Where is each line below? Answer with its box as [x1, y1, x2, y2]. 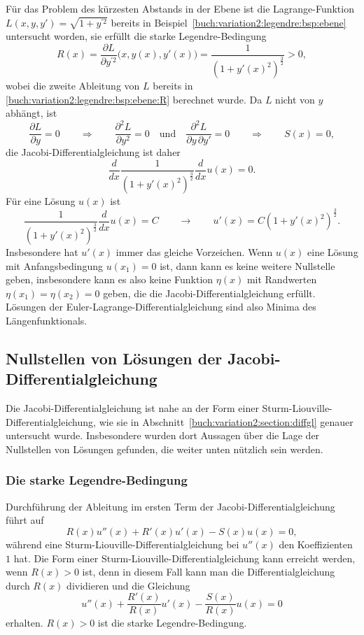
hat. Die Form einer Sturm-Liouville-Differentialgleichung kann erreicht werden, [13, 550, 356, 565]
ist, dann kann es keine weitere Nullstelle [160, 258, 335, 273]
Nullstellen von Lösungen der [6, 347, 223, 369]
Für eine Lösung [6, 194, 76, 208]
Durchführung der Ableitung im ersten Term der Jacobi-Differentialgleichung [6, 499, 335, 513]
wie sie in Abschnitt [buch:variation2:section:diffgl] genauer [99, 414, 353, 429]
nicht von [275, 92, 315, 106]
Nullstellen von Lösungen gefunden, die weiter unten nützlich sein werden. [6, 441, 323, 456]
